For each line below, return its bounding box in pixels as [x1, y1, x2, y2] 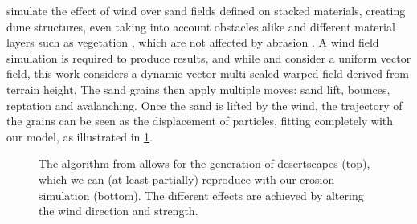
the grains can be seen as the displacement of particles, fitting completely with [6, 112, 394, 129]
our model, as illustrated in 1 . [6, 128, 153, 145]
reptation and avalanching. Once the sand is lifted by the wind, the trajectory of [6, 96, 403, 113]
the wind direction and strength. [39, 202, 198, 219]
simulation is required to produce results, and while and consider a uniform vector [6, 49, 411, 66]
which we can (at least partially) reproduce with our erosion [39, 170, 335, 187]
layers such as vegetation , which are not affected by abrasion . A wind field [6, 34, 379, 51]
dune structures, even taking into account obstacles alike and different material [6, 18, 395, 35]
